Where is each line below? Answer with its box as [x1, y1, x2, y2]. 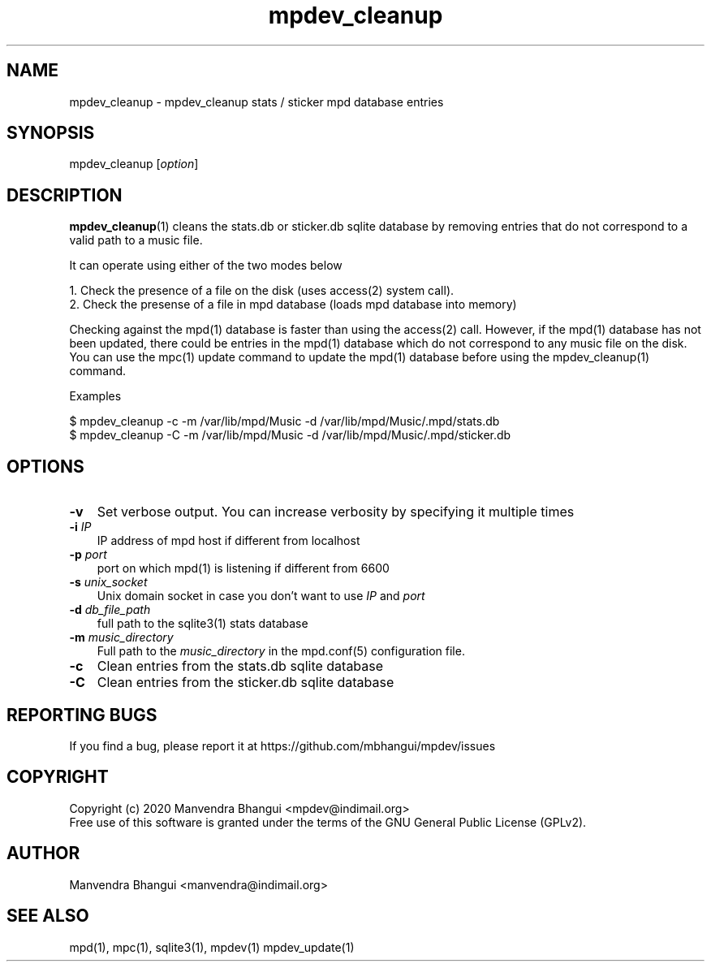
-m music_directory [69, 630, 174, 645]
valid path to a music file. [69, 233, 203, 248]
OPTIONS [6, 456, 84, 477]
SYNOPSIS [6, 123, 95, 144]
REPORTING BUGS [6, 704, 157, 725]
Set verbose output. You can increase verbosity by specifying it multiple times [97, 503, 575, 521]
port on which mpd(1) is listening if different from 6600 [97, 561, 390, 576]
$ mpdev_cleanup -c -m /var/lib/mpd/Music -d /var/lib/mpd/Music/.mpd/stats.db [69, 414, 500, 429]
